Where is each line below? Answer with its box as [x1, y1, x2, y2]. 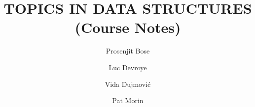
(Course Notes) [74, 17, 181, 37]
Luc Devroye [109, 62, 147, 72]
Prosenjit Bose [106, 46, 150, 56]
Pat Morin [112, 95, 144, 106]
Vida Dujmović [105, 79, 151, 89]
